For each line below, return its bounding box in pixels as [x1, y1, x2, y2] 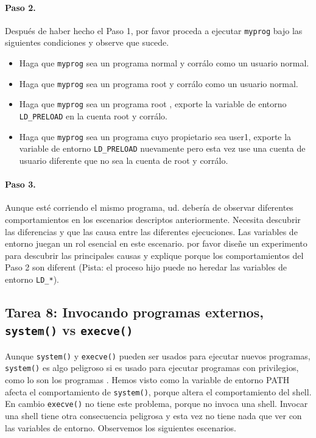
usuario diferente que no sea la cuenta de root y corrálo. [19, 154, 228, 166]
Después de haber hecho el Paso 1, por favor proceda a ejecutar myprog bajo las [5, 24, 303, 37]
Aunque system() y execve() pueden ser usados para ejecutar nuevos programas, [5, 349, 311, 362]
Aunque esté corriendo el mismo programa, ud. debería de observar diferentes [5, 201, 293, 214]
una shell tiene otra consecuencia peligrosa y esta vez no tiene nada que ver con [5, 409, 302, 422]
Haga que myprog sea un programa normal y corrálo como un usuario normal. [19, 57, 309, 69]
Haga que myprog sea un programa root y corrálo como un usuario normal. [19, 77, 298, 90]
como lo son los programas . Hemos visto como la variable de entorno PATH [5, 373, 290, 386]
